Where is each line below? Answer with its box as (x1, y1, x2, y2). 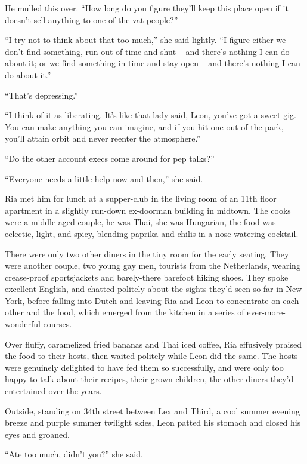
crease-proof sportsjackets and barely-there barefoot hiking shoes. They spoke (5, 271, 289, 283)
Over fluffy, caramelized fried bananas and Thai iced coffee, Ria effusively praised (5, 337, 302, 350)
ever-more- (247, 306, 286, 318)
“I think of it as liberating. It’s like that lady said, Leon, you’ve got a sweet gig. (5, 109, 296, 121)
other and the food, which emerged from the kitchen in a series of (5, 306, 244, 318)
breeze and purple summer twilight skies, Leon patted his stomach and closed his (5, 416, 301, 429)
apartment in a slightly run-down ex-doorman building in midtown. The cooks (5, 204, 291, 216)
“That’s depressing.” (5, 88, 78, 101)
